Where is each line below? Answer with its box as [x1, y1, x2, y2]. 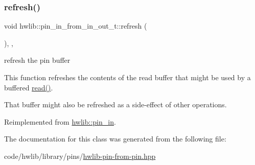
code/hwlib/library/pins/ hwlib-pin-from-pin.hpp [4, 150, 156, 161]
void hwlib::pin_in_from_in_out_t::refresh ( [4, 20, 147, 31]
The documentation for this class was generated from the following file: [4, 133, 226, 144]
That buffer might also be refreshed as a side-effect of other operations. [4, 99, 227, 110]
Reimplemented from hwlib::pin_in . [4, 116, 116, 127]
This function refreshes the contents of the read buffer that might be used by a [4, 72, 251, 82]
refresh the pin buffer [4, 55, 71, 65]
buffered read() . [4, 82, 53, 92]
